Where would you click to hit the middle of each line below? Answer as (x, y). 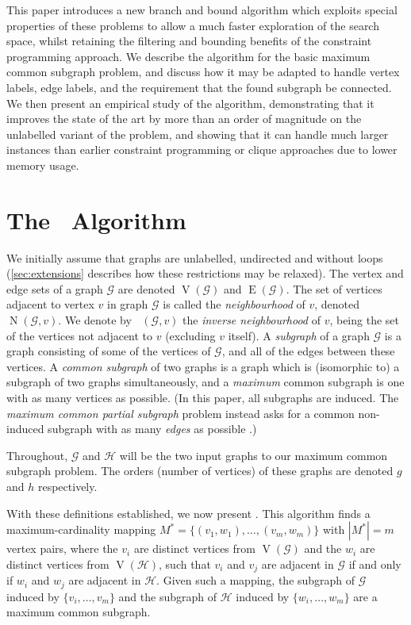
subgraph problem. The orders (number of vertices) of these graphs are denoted (200, 471)
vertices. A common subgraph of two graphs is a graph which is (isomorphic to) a (203, 366)
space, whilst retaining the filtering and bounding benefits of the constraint (189, 41)
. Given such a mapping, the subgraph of (256, 580)
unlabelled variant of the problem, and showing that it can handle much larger (198, 134)
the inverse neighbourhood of (252, 320)
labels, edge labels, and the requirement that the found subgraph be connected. (199, 87)
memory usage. (43, 165)
